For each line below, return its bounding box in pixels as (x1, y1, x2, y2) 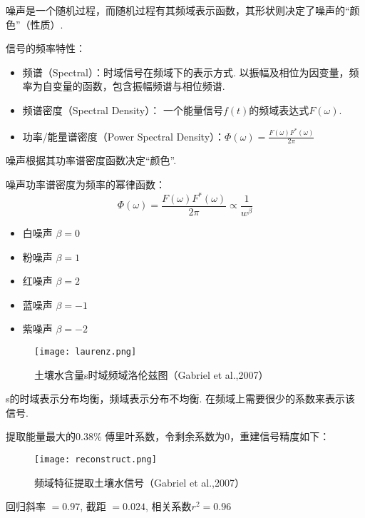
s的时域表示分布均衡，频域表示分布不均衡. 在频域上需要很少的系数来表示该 (6, 391, 356, 406)
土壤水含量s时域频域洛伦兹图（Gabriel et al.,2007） (34, 367, 269, 382)
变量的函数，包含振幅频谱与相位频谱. (52, 78, 225, 93)
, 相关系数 (145, 499, 192, 514)
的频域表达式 (249, 102, 309, 117)
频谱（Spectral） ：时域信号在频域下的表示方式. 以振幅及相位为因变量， (22, 64, 349, 79)
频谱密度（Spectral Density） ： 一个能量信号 (22, 102, 223, 117)
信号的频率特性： (6, 41, 86, 56)
